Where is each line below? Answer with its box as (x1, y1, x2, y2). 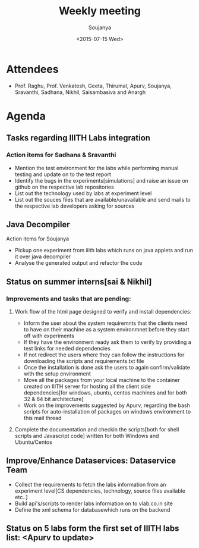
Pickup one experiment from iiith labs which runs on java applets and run (14, 247, 194, 254)
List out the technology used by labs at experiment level (14, 189, 152, 197)
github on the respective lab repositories (14, 183, 114, 190)
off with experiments (23, 332, 74, 340)
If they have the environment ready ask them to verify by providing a (23, 339, 191, 346)
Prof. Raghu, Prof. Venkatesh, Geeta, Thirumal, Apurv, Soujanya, (14, 82, 172, 89)
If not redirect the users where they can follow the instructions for (23, 351, 185, 358)
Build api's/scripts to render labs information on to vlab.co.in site (14, 500, 173, 507)
